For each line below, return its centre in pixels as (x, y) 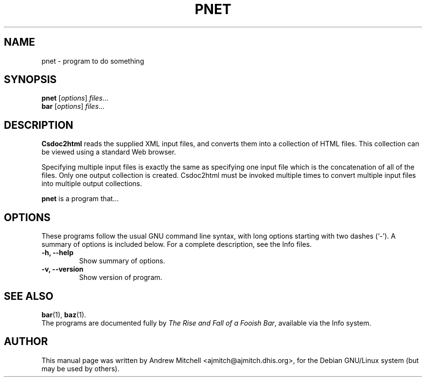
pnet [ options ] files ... (75, 98)
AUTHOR (26, 342)
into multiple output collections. (92, 184)
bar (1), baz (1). (64, 314)
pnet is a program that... (80, 199)
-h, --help (57, 253)
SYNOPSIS (30, 80)
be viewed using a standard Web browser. (109, 152)
